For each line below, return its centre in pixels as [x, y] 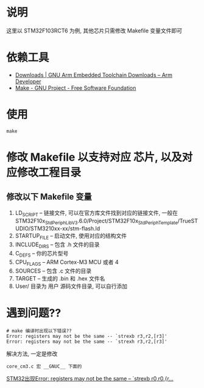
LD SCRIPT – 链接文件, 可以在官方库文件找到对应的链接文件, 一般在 [97, 213]
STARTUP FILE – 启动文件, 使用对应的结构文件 [71, 237]
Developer [28, 81]
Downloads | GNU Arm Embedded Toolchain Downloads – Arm [93, 75]
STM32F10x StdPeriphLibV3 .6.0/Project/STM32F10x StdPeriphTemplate [96, 221]
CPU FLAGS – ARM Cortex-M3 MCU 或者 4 [67, 262]
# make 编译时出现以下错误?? [39, 331]
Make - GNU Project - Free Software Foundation [76, 88]
